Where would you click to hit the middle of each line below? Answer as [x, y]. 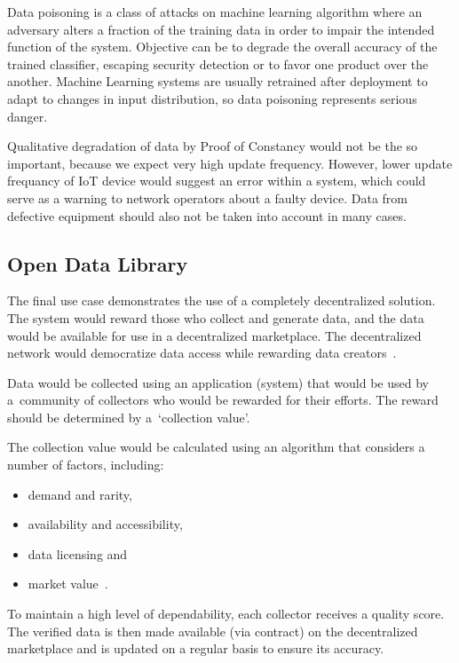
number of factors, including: [86, 465]
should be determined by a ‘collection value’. [129, 417]
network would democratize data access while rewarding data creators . [202, 353]
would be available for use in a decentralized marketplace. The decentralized [214, 335]
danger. [28, 116]
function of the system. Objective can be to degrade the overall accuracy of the [222, 47]
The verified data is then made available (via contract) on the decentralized [213, 631]
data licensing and [78, 553]
